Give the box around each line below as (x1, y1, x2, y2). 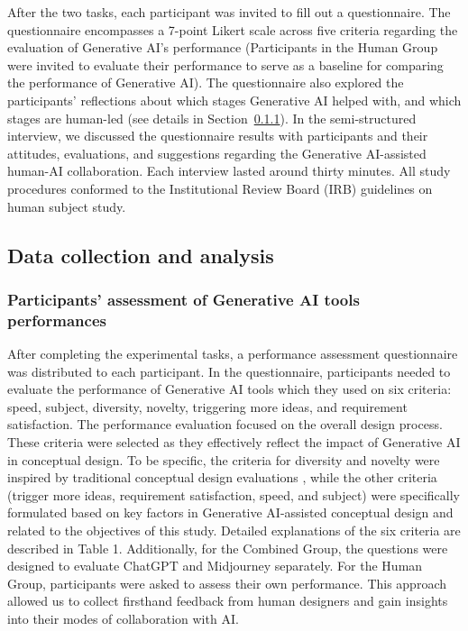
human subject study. (7, 197, 126, 215)
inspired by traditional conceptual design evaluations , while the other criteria (7, 468, 437, 487)
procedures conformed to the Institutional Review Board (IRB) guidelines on (7, 178, 433, 197)
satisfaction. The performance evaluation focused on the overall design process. (7, 415, 443, 434)
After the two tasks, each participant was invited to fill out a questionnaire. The (7, 3, 451, 21)
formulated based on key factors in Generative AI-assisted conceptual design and (7, 503, 454, 522)
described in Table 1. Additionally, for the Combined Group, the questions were (7, 538, 448, 557)
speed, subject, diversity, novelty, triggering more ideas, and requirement (7, 397, 408, 416)
